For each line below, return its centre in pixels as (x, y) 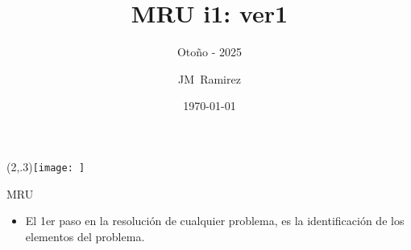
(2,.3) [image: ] (46, 166)
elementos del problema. (85, 236)
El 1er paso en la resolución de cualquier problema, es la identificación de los (215, 221)
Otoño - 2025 (210, 52)
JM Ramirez (210, 78)
